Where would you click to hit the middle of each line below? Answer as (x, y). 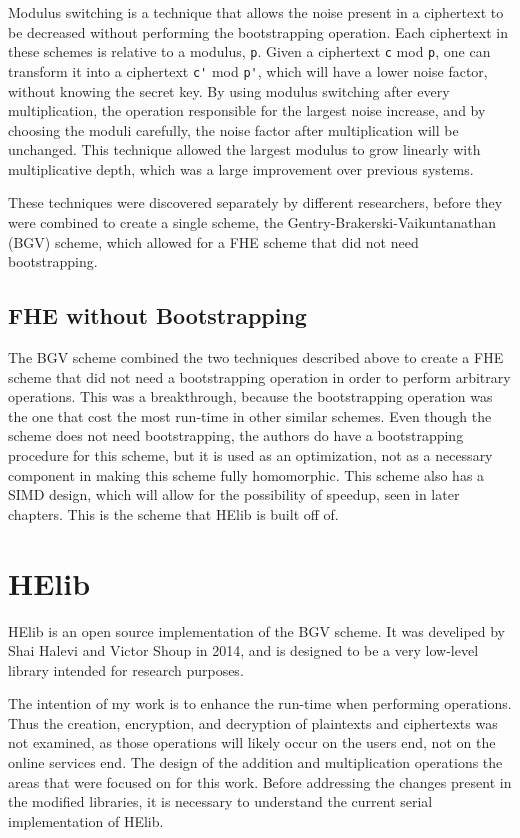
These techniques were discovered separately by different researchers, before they (255, 202)
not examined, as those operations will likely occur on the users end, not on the (252, 742)
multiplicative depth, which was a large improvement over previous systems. (241, 168)
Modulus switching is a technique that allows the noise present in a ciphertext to (256, 12)
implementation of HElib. (86, 820)
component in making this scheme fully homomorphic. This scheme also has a (246, 474)
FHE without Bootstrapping (157, 315)
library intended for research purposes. (126, 669)
